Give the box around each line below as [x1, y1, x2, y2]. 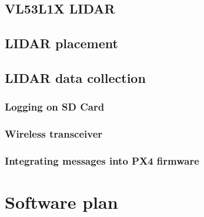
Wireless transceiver [5, 126, 103, 141]
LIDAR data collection [5, 68, 146, 86]
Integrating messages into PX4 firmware [5, 153, 199, 168]
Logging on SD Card [5, 99, 105, 114]
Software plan [5, 190, 118, 214]
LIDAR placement [5, 34, 118, 52]
